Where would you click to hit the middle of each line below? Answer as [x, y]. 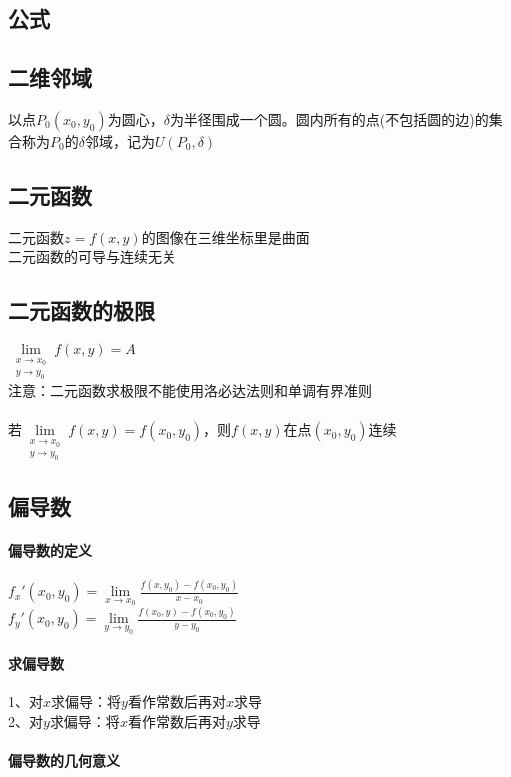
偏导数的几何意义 [64, 759]
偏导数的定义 [50, 549]
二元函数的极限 [81, 310]
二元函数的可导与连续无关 [92, 256]
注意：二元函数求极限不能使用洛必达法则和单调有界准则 [190, 390]
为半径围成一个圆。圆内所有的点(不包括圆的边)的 [329, 118]
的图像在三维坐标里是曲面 [225, 236]
